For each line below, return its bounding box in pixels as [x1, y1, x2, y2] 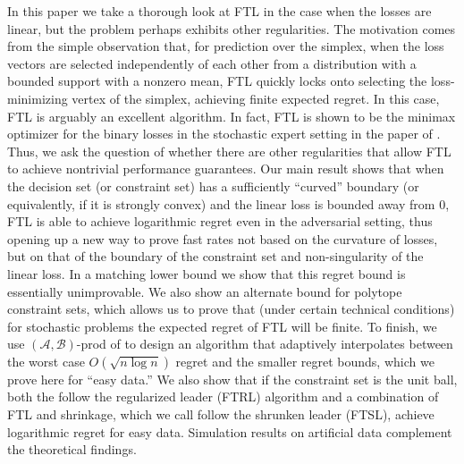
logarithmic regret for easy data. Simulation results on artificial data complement [7, 422, 452, 441]
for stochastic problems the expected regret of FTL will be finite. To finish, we [7, 316, 437, 335]
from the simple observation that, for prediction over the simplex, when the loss [7, 37, 444, 55]
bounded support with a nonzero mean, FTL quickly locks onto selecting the [7, 72, 427, 90]
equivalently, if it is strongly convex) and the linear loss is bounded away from [7, 194, 435, 213]
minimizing [7, 89, 68, 107]
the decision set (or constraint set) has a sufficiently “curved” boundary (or [7, 176, 419, 195]
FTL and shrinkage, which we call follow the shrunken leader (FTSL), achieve [7, 405, 434, 424]
